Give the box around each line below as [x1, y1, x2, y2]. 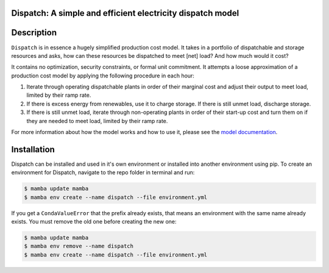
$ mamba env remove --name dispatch [24, 243, 134, 250]
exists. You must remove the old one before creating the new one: [11, 218, 177, 225]
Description [11, 27, 57, 38]
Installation [11, 144, 55, 155]
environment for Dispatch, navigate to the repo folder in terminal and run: [11, 169, 195, 176]
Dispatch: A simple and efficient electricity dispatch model [11, 8, 239, 18]
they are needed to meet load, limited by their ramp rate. [26, 117, 168, 124]
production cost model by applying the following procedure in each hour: [11, 72, 195, 79]
